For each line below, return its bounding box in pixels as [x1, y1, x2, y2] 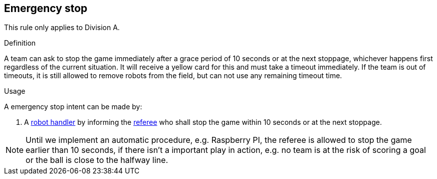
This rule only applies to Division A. [4, 23, 120, 32]
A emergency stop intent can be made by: [4, 102, 142, 111]
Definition [4, 39, 36, 48]
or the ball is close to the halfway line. [26, 155, 168, 165]
